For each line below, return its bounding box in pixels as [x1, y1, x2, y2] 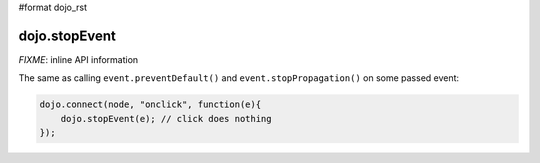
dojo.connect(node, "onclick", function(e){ [39, 99, 262, 110]
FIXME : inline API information [18, 53, 139, 65]
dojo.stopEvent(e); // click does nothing [60, 113, 272, 124]
